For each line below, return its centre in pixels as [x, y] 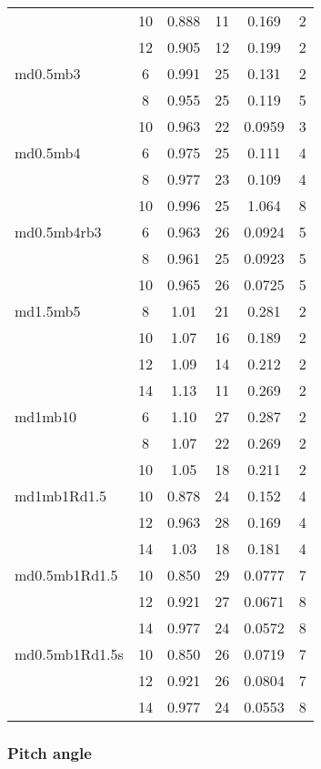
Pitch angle [50, 752]
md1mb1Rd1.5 [61, 496]
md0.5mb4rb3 [58, 232]
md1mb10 [46, 416]
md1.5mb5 [48, 311]
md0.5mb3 [48, 73]
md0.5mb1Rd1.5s [69, 654]
